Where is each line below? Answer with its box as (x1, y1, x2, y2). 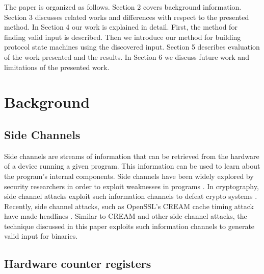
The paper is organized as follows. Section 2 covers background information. (4, 2, 242, 12)
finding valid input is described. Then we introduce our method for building (4, 31, 241, 42)
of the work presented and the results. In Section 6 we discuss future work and (4, 51, 249, 62)
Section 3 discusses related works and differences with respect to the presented (4, 11, 249, 22)
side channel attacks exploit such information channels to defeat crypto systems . (4, 191, 257, 201)
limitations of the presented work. (4, 61, 110, 72)
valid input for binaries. (4, 231, 78, 241)
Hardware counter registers (4, 256, 151, 271)
